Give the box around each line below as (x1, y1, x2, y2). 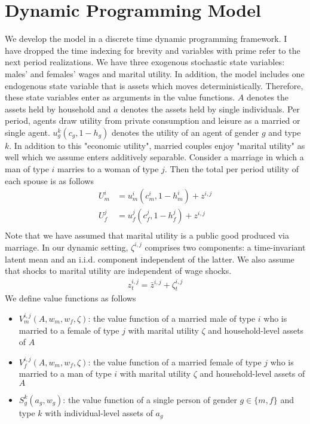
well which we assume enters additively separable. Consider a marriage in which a (5, 151, 304, 163)
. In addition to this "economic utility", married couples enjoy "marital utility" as (9, 139, 305, 151)
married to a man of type (19, 367, 112, 380)
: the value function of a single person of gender (63, 393, 237, 405)
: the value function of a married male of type (88, 312, 256, 324)
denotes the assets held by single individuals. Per (121, 102, 300, 115)
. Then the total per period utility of (164, 163, 299, 175)
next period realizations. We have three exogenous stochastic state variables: (5, 56, 285, 68)
